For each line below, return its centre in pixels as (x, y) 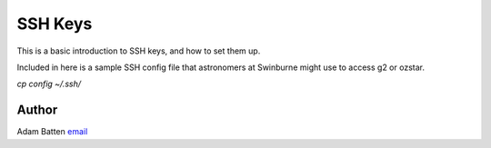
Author (37, 110)
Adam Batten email (52, 132)
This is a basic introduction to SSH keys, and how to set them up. (139, 51)
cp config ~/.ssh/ (49, 84)
